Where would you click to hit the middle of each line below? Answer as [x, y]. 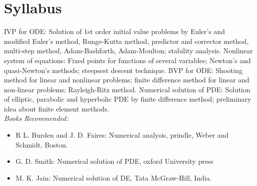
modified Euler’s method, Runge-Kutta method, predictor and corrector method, [127, 41]
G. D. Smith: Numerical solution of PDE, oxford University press [114, 161]
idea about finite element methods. [57, 108]
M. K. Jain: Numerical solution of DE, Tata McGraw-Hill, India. [114, 177]
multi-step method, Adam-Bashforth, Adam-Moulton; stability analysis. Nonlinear [128, 51]
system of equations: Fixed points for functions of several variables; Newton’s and [128, 60]
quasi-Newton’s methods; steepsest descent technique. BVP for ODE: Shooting [123, 70]
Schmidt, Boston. [42, 144]
